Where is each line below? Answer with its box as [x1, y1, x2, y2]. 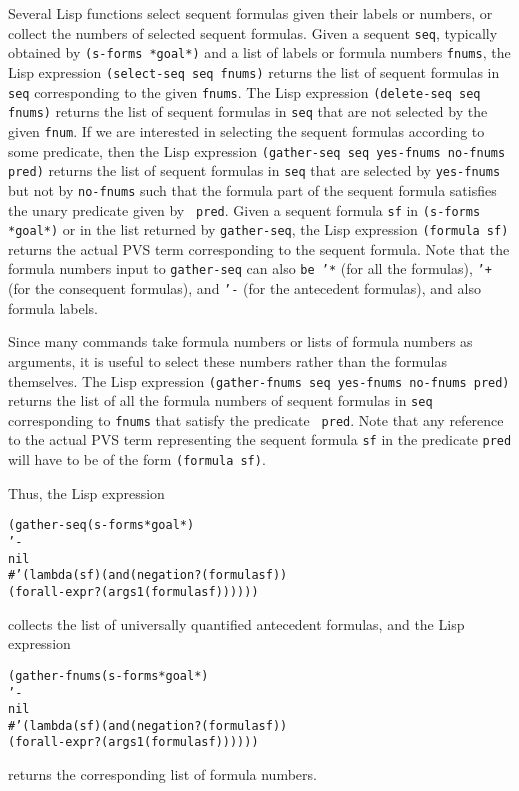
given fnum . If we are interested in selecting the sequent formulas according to [8, 120, 485, 141]
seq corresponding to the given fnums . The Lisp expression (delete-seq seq [8, 81, 481, 102]
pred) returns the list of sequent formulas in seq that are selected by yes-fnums [8, 160, 501, 181]
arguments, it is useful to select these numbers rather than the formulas [8, 350, 447, 371]
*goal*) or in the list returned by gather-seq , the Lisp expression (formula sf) [8, 219, 509, 240]
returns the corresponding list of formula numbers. [8, 764, 317, 785]
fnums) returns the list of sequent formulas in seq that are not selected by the [8, 101, 488, 122]
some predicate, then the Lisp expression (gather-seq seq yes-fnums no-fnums [8, 140, 506, 161]
